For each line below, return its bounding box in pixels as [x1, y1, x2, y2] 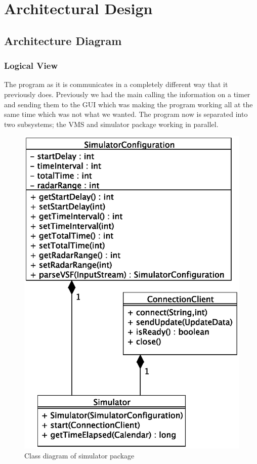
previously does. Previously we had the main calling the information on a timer [4, 89, 250, 99]
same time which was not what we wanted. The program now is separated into [4, 109, 248, 119]
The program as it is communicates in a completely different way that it [4, 79, 228, 90]
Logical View [4, 59, 58, 72]
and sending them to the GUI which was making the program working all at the [4, 99, 253, 109]
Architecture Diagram [4, 32, 122, 48]
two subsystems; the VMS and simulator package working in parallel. [4, 118, 219, 129]
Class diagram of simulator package [24, 450, 135, 460]
